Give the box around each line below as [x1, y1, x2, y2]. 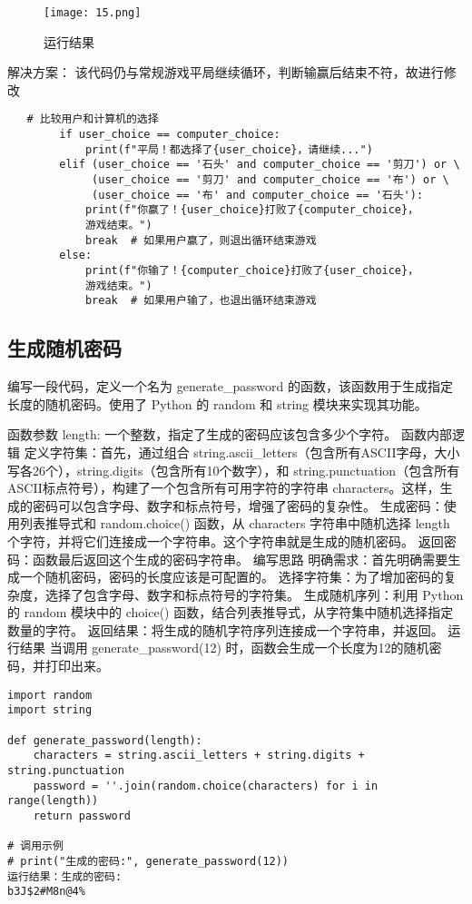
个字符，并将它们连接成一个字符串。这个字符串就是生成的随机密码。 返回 [7, 531, 444, 550]
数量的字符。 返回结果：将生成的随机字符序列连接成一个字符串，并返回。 [7, 620, 444, 639]
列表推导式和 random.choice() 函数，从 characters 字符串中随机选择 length [19, 514, 450, 533]
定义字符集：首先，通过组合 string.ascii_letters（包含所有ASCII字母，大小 [24, 442, 460, 461]
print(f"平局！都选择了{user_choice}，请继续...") [84, 142, 373, 156]
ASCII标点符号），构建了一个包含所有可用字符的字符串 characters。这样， [7, 478, 440, 497]
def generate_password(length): [7, 733, 202, 747]
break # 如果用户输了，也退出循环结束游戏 [84, 294, 317, 308]
